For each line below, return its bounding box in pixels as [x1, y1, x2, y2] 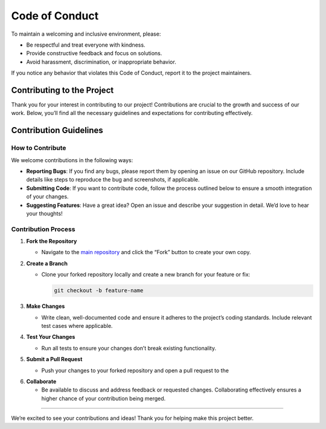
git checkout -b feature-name [54, 287, 144, 294]
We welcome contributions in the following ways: [11, 156, 133, 163]
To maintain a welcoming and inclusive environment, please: [11, 30, 161, 38]
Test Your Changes [26, 333, 75, 341]
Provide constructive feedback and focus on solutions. [26, 50, 162, 57]
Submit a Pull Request [26, 356, 83, 363]
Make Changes [26, 303, 65, 310]
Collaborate [26, 378, 57, 385]
